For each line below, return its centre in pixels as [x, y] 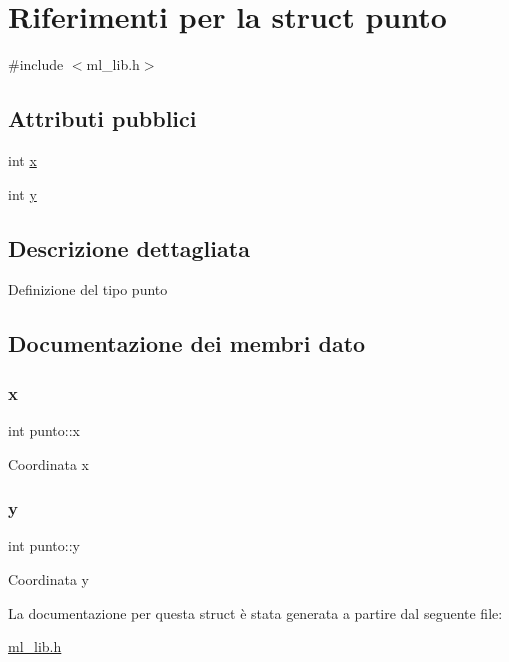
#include [36, 64]
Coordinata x [48, 463]
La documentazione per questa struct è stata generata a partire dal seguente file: [255, 612]
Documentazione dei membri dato [187, 343]
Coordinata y [48, 578]
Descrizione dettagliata [129, 247]
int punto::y [44, 545]
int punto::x [44, 429]
